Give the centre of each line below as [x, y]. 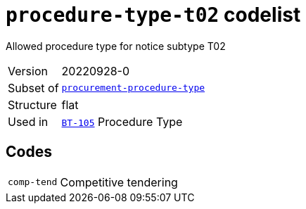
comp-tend [33, 182]
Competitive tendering [119, 182]
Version [28, 71]
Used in [28, 121]
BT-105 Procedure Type [122, 121]
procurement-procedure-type [133, 88]
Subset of [33, 88]
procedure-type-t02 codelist [153, 15]
